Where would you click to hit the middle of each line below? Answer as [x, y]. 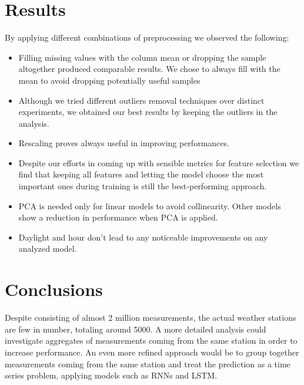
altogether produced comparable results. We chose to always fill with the [149, 69]
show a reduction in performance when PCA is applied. [118, 217]
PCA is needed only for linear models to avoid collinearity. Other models [150, 205]
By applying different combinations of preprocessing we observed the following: [147, 37]
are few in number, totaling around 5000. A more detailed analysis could [136, 329]
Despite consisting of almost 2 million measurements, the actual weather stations [151, 317]
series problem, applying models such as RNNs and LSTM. [111, 375]
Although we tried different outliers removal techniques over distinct [141, 100]
